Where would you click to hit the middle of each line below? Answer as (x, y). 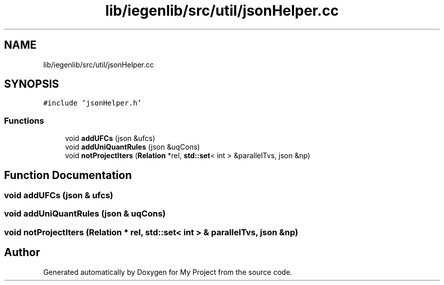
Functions (24, 120)
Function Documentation (68, 175)
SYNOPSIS (32, 84)
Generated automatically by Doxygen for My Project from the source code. (168, 272)
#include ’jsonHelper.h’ (92, 103)
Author (22, 253)
